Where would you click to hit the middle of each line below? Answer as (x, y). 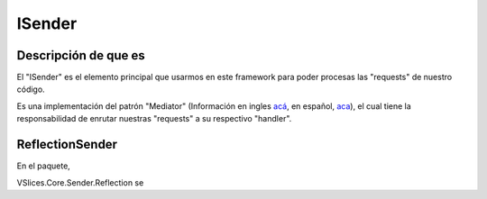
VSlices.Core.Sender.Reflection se (80, 182)
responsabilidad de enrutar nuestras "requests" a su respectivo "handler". (154, 119)
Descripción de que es (81, 55)
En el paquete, (44, 166)
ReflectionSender (67, 145)
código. (31, 89)
